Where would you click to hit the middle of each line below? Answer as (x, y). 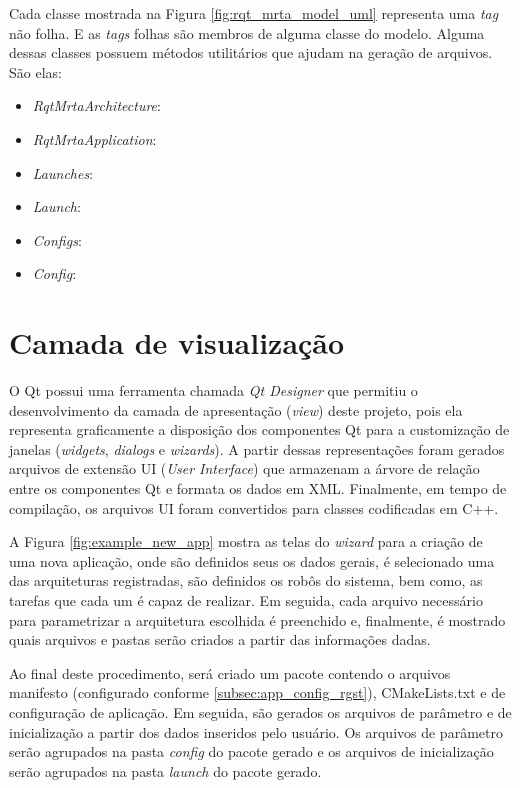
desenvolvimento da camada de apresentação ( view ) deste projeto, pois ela (236, 409)
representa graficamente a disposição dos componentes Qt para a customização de (259, 429)
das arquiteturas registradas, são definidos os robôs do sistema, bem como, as (246, 580)
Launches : (63, 172)
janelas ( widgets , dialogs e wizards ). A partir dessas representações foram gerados (257, 448)
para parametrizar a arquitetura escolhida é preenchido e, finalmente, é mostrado (257, 619)
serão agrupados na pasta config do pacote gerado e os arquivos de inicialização (251, 751)
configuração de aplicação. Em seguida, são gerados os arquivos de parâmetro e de (260, 711)
